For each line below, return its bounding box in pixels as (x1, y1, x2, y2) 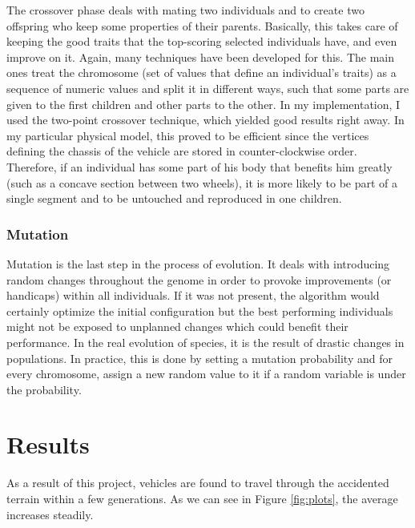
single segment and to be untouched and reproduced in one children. (6, 190, 342, 207)
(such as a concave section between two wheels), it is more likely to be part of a (6, 174, 398, 191)
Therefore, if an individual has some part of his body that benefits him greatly (6, 158, 393, 175)
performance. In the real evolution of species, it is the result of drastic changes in (6, 333, 405, 350)
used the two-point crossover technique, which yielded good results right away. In (6, 111, 405, 128)
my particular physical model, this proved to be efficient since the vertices (6, 127, 369, 143)
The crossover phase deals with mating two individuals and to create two (6, 2, 365, 18)
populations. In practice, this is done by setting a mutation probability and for (6, 349, 393, 366)
